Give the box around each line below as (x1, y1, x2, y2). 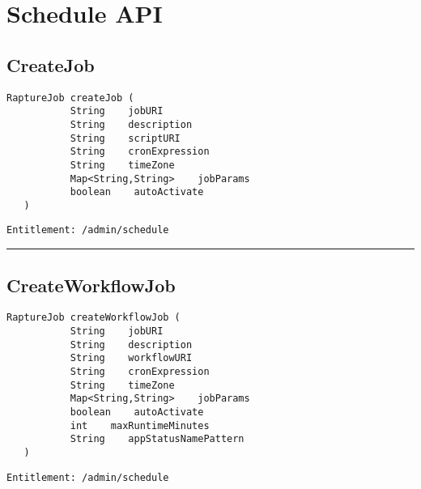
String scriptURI (70, 132, 181, 144)
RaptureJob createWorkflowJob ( (6, 312, 181, 324)
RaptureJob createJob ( (6, 91, 134, 104)
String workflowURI (70, 352, 193, 364)
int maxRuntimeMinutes (70, 419, 210, 432)
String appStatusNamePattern (70, 433, 245, 445)
